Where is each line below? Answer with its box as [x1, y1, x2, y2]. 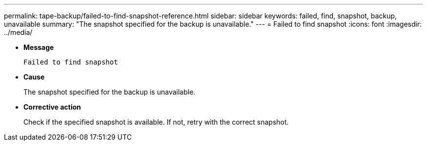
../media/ [4, 28, 33, 36]
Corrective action [23, 103, 81, 111]
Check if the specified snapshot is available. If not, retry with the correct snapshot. [23, 118, 289, 126]
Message [23, 43, 54, 51]
